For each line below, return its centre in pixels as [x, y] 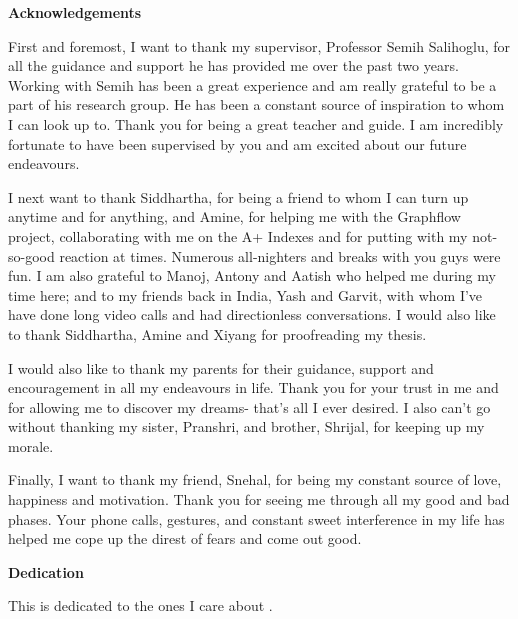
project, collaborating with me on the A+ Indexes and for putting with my [238, 235]
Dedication [46, 571]
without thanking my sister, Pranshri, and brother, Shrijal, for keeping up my [246, 426]
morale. [31, 445]
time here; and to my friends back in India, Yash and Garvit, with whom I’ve [245, 294]
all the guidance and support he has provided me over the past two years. [233, 65]
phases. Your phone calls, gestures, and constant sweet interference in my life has [256, 518]
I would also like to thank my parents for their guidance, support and [221, 367]
